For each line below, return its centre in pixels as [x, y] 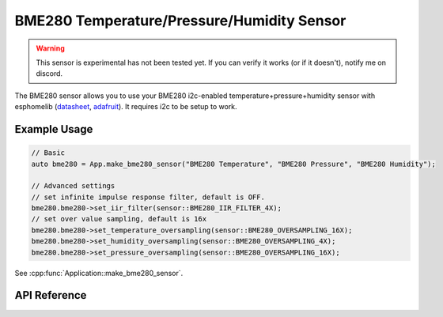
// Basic [48, 153]
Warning [50, 48]
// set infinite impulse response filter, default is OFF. [148, 197]
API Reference [51, 295]
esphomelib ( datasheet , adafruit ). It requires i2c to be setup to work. [126, 107]
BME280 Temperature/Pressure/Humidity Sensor [180, 21]
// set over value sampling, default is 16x [119, 219]
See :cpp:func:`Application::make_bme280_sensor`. [99, 273]
